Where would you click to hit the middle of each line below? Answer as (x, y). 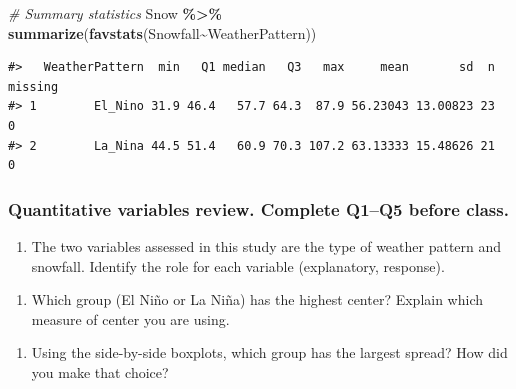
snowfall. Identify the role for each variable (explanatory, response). (238, 265)
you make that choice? (100, 371)
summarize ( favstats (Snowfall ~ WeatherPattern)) (162, 32)
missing (33, 86)
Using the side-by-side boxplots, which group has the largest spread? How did (269, 352)
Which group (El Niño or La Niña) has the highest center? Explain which (257, 299)
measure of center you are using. (130, 318)
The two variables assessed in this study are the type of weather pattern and (266, 245)
